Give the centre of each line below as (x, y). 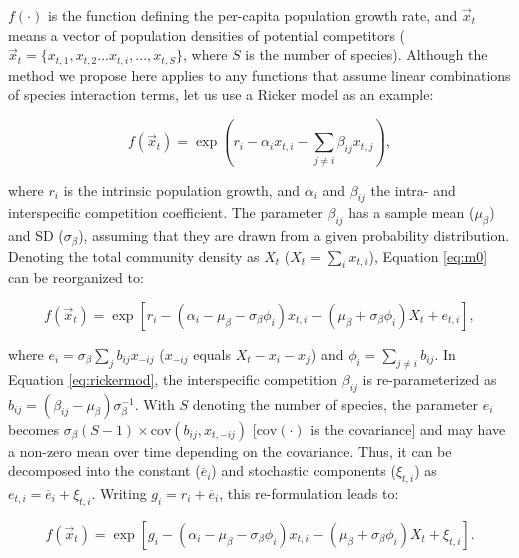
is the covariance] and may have (408, 428)
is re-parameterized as (429, 378)
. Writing (119, 492)
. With (154, 403)
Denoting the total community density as (134, 255)
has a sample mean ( (411, 212)
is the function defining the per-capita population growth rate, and (252, 15)
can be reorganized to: (76, 277)
